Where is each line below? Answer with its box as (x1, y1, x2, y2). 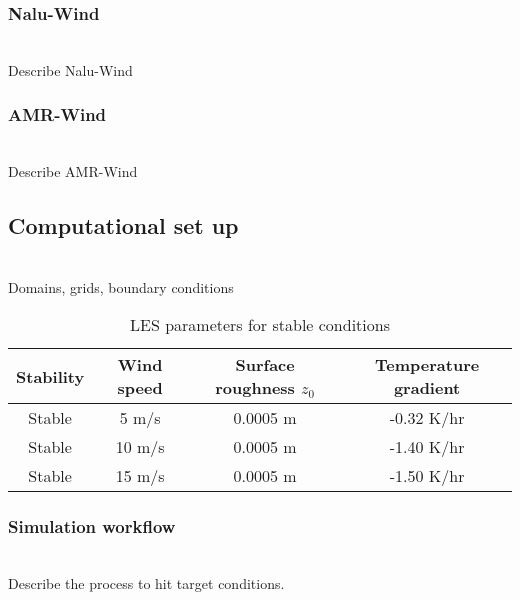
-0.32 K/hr (389, 406, 465, 430)
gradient (393, 376, 461, 400)
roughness (215, 376, 295, 400)
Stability (16, 364, 85, 388)
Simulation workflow (8, 514, 176, 539)
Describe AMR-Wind (8, 161, 138, 182)
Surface (235, 353, 295, 377)
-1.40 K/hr (389, 435, 465, 459)
